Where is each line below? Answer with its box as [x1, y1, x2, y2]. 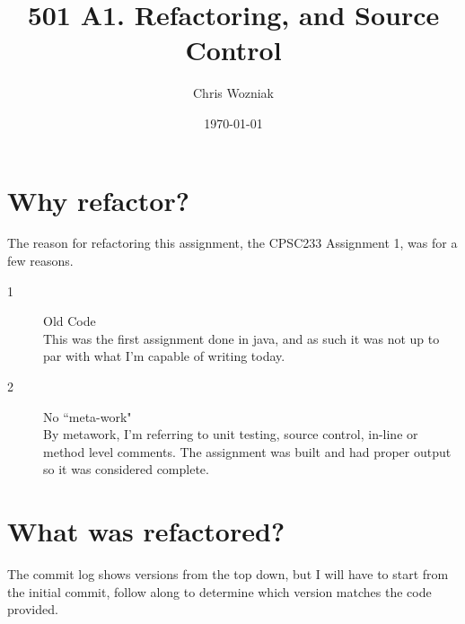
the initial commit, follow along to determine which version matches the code [7, 582, 432, 601]
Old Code [43, 312, 96, 330]
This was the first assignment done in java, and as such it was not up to [43, 329, 440, 347]
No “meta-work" [43, 407, 132, 426]
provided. [7, 600, 58, 619]
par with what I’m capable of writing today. [43, 347, 285, 365]
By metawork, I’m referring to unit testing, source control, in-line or [43, 425, 418, 444]
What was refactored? [7, 513, 285, 549]
